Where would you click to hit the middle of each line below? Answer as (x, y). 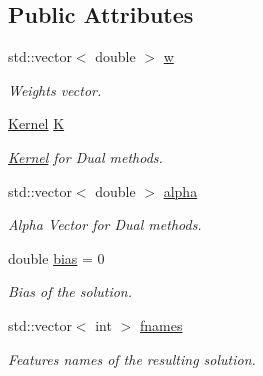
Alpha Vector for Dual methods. (105, 224)
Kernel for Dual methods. (85, 156)
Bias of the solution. (70, 291)
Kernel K (36, 123)
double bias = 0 (56, 257)
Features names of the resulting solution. (132, 358)
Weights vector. (55, 89)
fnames (161, 324)
